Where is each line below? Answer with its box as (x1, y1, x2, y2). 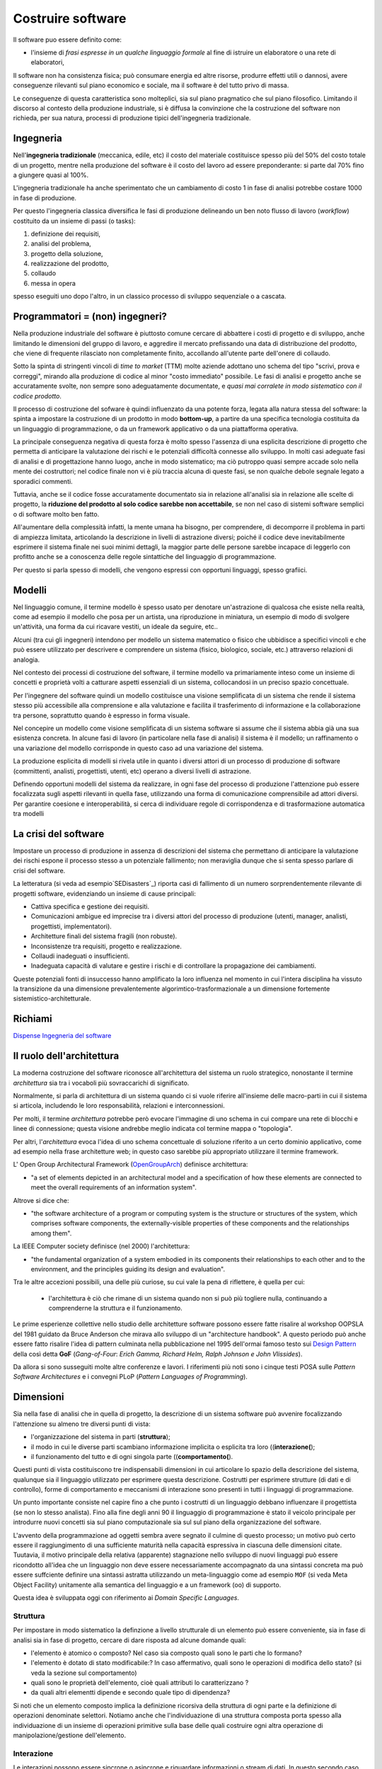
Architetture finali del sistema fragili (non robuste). (30, 932, 178, 940)
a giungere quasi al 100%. (13, 171, 88, 179)
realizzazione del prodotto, (30, 259, 109, 268)
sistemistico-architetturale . (13, 994, 91, 1003)
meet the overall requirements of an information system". (30, 1183, 197, 1192)
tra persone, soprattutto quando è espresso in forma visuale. (13, 711, 190, 720)
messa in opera (30, 279, 76, 287)
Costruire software (13, 11, 127, 26)
